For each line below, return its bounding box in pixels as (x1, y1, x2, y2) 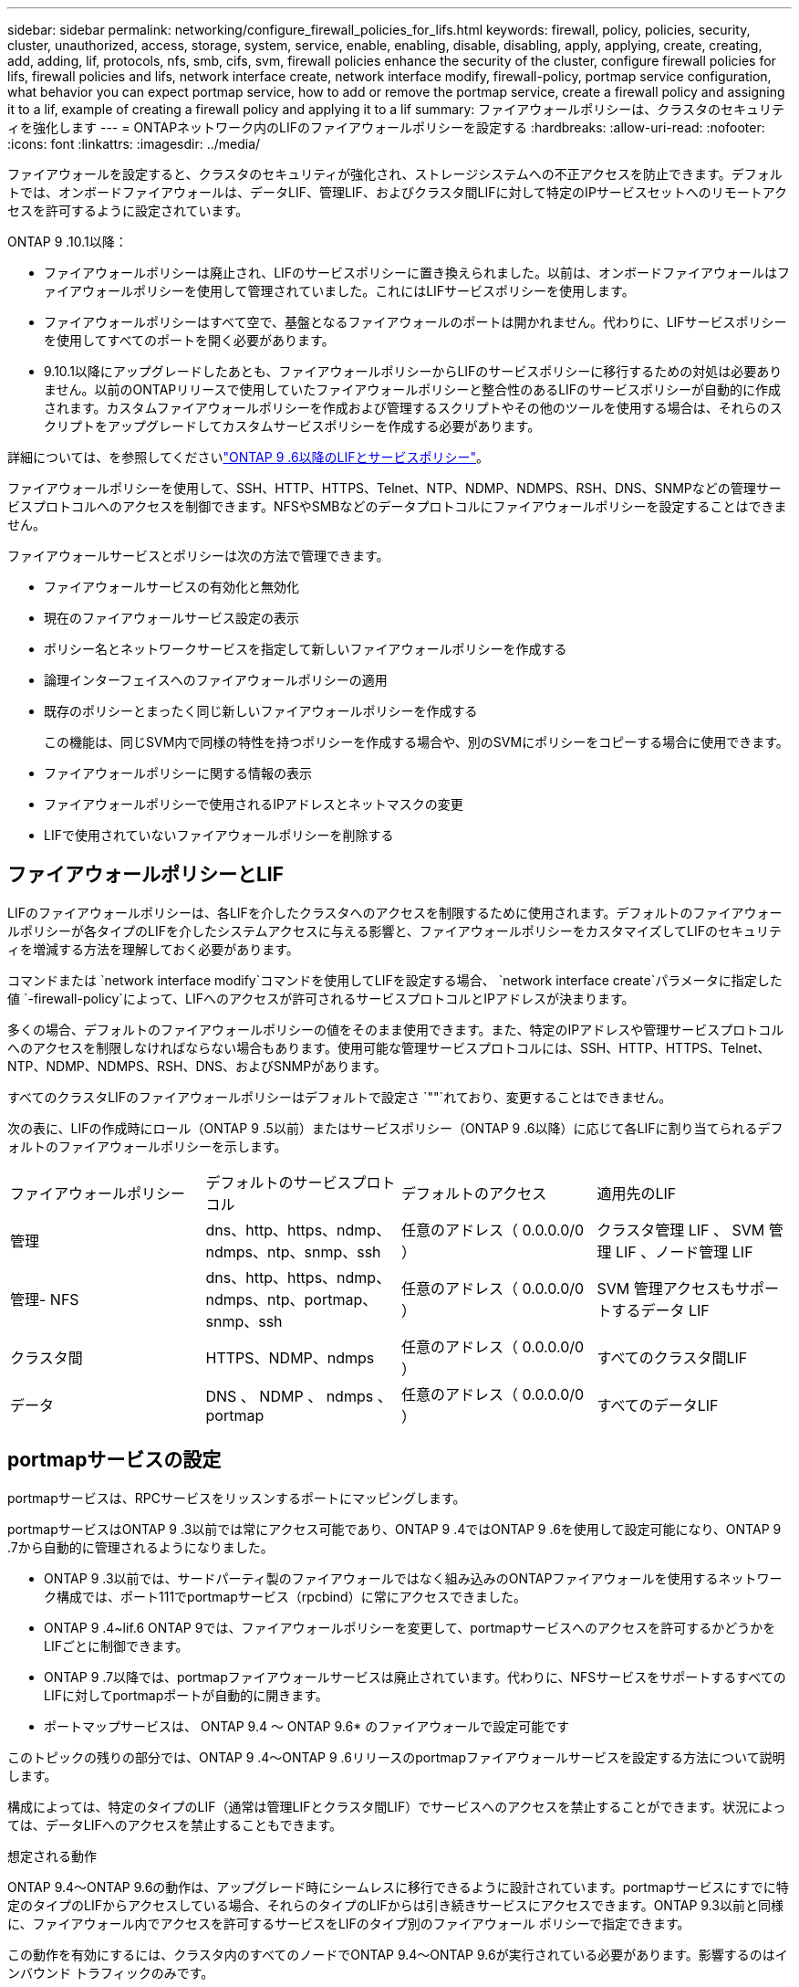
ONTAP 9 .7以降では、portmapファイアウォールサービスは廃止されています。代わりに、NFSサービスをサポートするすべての (44, 1668, 786, 1685)
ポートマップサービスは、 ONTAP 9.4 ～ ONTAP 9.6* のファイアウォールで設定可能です (44, 1718, 570, 1734)
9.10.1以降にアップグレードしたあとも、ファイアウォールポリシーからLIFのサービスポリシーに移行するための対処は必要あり (44, 363, 783, 379)
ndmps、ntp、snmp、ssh (205, 1242, 381, 1261)
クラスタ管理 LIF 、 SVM (597, 1220, 765, 1239)
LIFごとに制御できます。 (44, 1637, 189, 1654)
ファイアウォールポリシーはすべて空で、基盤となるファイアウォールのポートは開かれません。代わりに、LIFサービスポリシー (44, 314, 787, 330)
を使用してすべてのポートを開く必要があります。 (44, 332, 335, 348)
